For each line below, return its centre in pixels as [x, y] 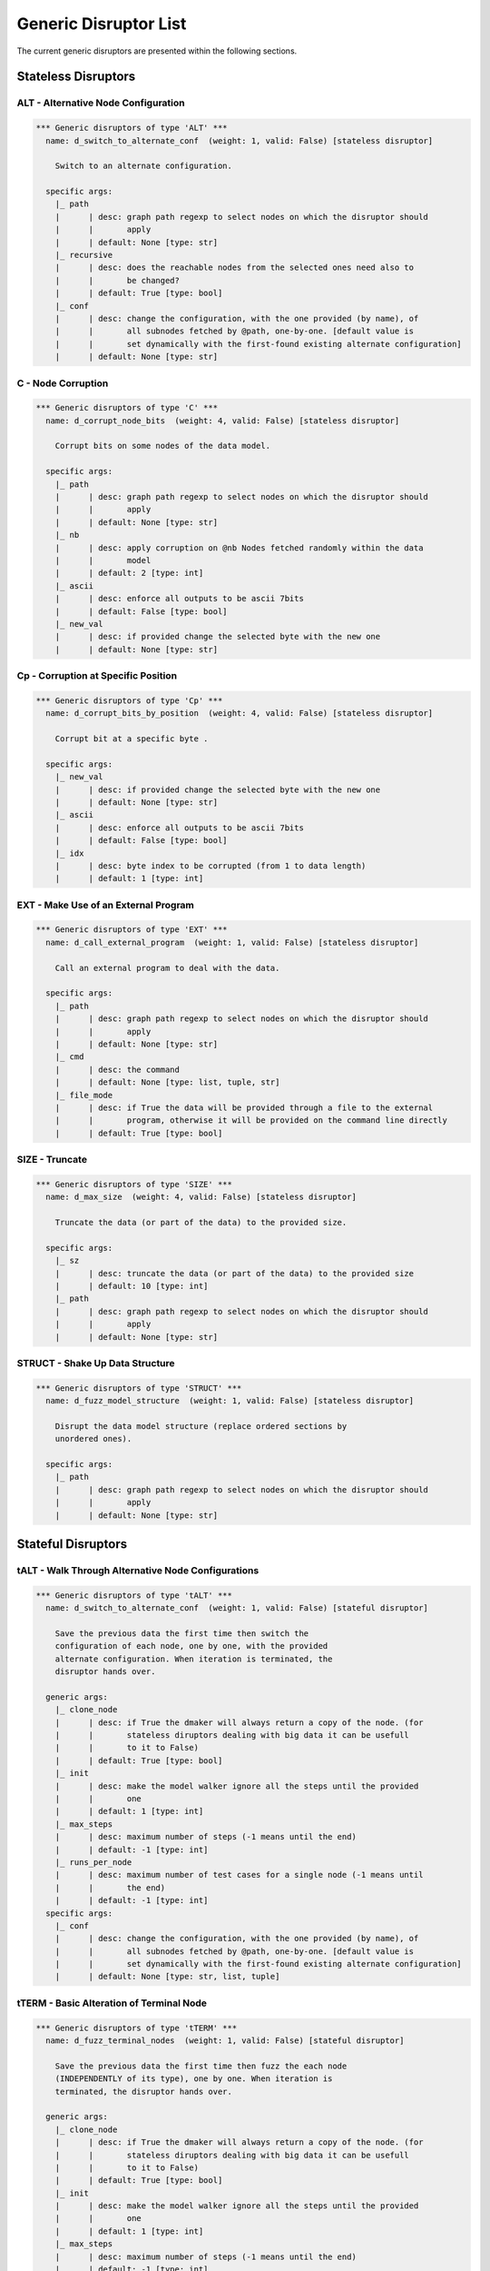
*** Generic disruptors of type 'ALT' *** [132, 128]
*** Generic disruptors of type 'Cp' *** [129, 700]
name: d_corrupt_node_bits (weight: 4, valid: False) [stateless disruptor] [223, 421]
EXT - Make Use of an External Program [106, 905]
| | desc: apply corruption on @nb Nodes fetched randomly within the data [239, 548]
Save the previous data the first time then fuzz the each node [201, 2066]
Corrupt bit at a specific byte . [132, 739]
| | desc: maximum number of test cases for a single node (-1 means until [239, 1875]
